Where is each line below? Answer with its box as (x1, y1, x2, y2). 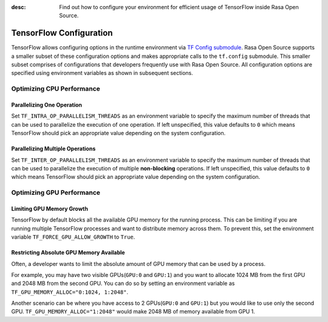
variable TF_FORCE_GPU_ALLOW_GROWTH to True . (11, 233, 135, 240)
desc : (11, 4, 26, 10)
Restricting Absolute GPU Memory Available (11, 249, 125, 256)
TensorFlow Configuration (11, 28, 113, 38)
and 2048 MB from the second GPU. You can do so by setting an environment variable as (11, 280, 235, 287)
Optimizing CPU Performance (11, 85, 100, 93)
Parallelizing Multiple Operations (11, 145, 96, 152)
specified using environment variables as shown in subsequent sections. (11, 69, 194, 77)
